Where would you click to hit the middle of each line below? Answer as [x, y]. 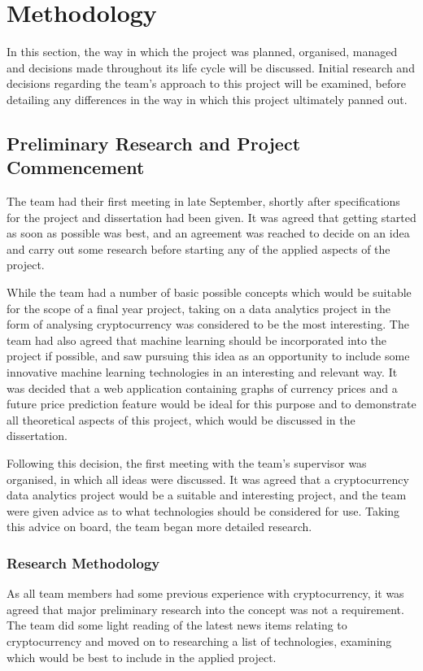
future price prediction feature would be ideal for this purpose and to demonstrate [211, 404]
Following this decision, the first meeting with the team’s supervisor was [187, 463]
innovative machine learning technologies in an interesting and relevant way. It [202, 372]
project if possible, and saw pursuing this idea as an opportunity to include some [208, 356]
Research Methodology [83, 562]
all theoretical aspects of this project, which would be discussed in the [181, 419]
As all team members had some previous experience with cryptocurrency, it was [205, 593]
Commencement [76, 167]
